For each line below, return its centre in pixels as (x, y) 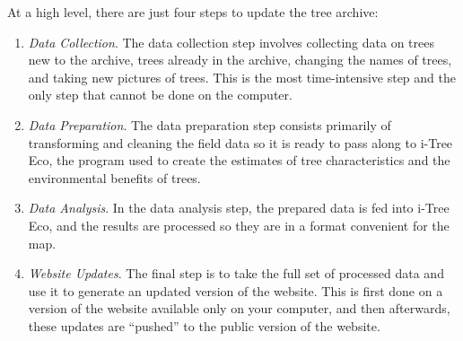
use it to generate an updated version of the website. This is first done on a (236, 290)
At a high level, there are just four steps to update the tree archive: (193, 12)
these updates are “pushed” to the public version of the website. (204, 325)
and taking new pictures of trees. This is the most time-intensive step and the (242, 77)
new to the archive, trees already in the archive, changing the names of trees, (240, 60)
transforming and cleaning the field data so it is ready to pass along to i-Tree (240, 142)
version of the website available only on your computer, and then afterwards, (239, 308)
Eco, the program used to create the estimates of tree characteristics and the (239, 160)
